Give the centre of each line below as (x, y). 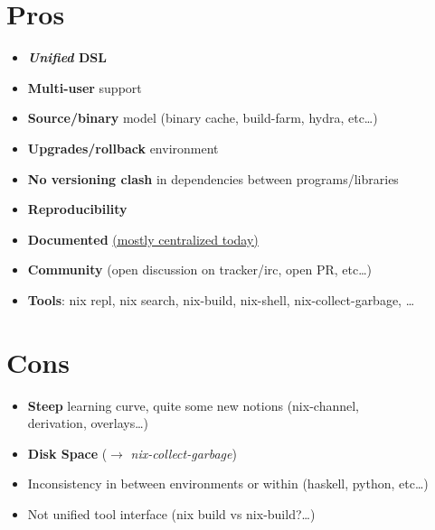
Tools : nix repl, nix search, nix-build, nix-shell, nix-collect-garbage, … (221, 299)
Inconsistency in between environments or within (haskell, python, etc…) (228, 484)
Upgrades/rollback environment (123, 148)
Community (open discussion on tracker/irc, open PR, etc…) (200, 270)
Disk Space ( (67, 453)
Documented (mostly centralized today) (143, 239)
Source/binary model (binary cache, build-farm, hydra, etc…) (203, 118)
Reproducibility (77, 209)
